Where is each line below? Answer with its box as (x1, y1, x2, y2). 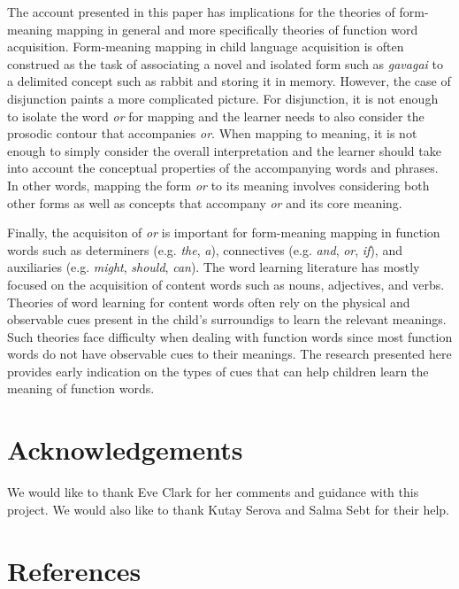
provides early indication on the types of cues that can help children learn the (7, 361, 429, 380)
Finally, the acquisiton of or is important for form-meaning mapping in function (7, 223, 440, 242)
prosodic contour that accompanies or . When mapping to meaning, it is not (7, 124, 417, 143)
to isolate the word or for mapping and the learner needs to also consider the (7, 106, 425, 125)
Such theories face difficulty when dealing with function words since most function (7, 327, 453, 345)
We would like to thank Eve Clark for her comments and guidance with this (7, 483, 419, 501)
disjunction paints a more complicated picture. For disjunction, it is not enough (7, 89, 439, 107)
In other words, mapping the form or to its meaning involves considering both (7, 175, 430, 194)
